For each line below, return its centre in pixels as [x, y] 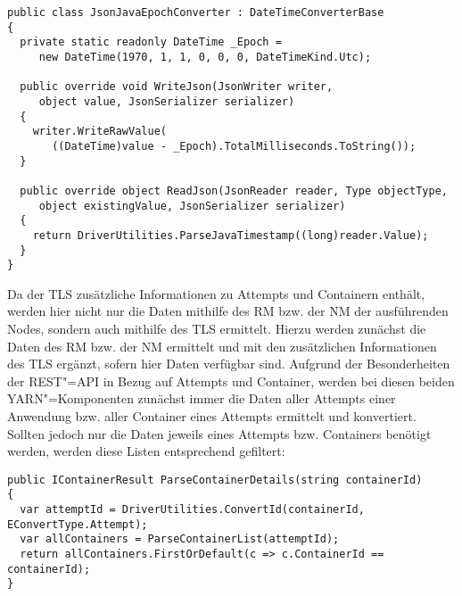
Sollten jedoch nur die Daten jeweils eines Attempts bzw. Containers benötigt [219, 433]
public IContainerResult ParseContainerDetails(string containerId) [215, 480]
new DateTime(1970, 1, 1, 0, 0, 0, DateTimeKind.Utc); [205, 57]
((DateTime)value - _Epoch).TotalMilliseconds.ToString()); [234, 146]
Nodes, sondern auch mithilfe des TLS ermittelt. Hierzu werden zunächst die [217, 328]
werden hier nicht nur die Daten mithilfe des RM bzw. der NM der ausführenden [228, 311]
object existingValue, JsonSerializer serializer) [192, 206]
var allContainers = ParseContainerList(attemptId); [180, 539]
